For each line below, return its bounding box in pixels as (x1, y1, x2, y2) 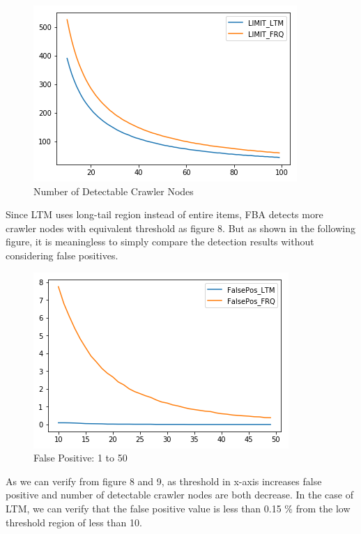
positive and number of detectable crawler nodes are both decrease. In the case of (6, 487, 354, 502)
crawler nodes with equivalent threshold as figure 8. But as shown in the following (6, 220, 356, 235)
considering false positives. (6, 247, 118, 262)
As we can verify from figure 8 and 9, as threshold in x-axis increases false (6, 473, 322, 488)
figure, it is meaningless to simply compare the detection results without (6, 234, 314, 249)
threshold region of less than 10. (6, 514, 142, 529)
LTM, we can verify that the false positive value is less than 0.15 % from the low (6, 501, 351, 515)
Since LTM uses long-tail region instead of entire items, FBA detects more (6, 207, 323, 222)
